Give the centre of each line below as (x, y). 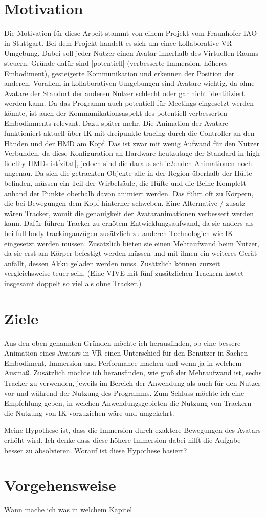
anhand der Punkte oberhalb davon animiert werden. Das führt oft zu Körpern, (129, 193)
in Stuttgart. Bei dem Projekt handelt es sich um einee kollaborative (112, 43)
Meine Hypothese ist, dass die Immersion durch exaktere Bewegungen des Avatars (132, 430)
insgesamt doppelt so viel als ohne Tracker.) (73, 283)
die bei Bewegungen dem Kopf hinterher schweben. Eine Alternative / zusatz (125, 203)
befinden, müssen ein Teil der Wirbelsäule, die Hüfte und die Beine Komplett (125, 183)
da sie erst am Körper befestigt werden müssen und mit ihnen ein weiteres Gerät (131, 253)
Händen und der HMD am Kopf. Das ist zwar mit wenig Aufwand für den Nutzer (132, 143)
